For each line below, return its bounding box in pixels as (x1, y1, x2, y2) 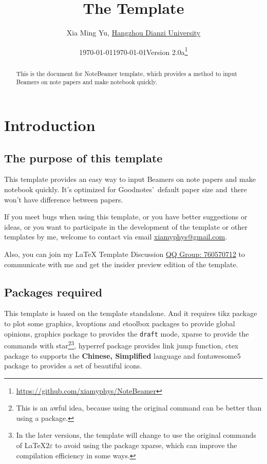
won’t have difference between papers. (4, 194, 123, 205)
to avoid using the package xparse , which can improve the (55, 440, 237, 451)
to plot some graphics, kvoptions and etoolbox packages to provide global (4, 318, 235, 329)
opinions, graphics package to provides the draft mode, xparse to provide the (4, 328, 249, 339)
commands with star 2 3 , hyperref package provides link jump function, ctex (4, 339, 239, 350)
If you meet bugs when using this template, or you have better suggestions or (4, 211, 247, 222)
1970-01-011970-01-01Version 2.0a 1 (79, 45, 188, 57)
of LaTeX (16, 440, 46, 451)
